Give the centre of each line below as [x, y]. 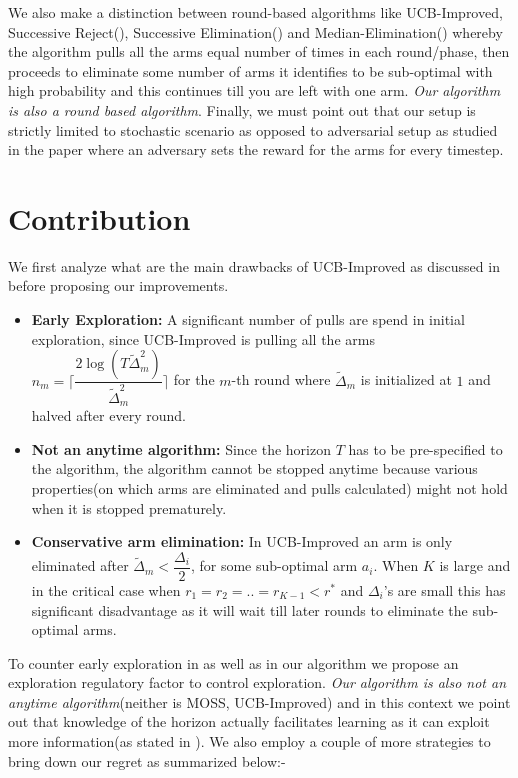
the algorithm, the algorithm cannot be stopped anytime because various [254, 468]
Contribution [99, 217]
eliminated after [80, 565]
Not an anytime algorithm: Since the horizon [181, 448]
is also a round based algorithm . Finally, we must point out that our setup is [242, 109]
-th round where [281, 379]
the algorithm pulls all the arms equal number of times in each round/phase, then [259, 51]
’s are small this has [444, 589]
